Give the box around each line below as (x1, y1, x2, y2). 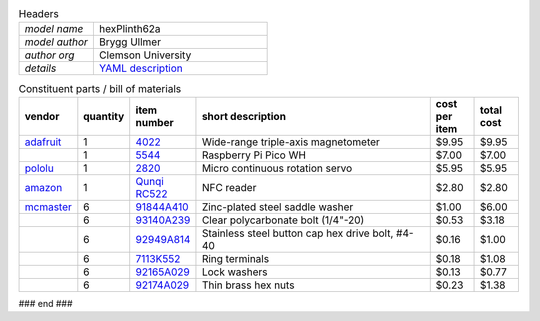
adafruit (24, 135, 62, 149)
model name (24, 22, 84, 36)
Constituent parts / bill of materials (18, 81, 182, 95)
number (135, 115, 174, 129)
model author (24, 35, 89, 49)
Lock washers (201, 265, 268, 279)
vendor (24, 109, 60, 123)
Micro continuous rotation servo (201, 161, 353, 175)
